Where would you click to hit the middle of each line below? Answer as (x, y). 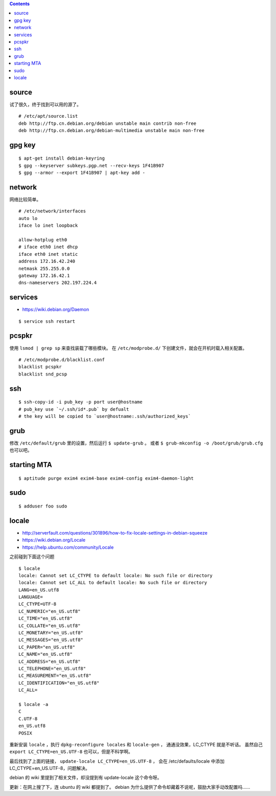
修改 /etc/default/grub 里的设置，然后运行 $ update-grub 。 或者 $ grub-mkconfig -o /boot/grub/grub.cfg (136, 443)
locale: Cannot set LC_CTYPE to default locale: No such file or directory (116, 575)
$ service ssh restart (47, 321)
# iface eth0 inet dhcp (48, 247)
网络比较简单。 (25, 200)
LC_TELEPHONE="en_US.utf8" (52, 668)
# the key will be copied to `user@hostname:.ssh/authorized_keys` (105, 416)
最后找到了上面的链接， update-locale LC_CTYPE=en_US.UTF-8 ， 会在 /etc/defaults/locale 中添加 (117, 761)
